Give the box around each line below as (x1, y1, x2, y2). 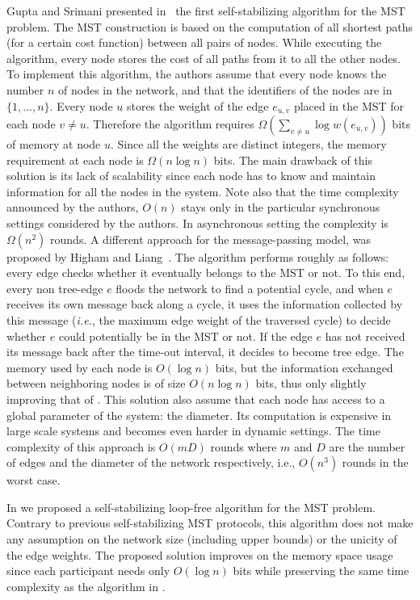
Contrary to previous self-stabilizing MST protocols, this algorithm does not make (6, 514, 414, 531)
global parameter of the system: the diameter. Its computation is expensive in (6, 406, 392, 423)
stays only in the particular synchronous (181, 199, 380, 216)
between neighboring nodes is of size (6, 375, 186, 392)
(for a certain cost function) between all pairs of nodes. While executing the (6, 34, 382, 51)
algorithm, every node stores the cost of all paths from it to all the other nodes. (6, 49, 401, 66)
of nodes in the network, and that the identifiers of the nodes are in (58, 81, 393, 98)
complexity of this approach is (6, 438, 156, 455)
